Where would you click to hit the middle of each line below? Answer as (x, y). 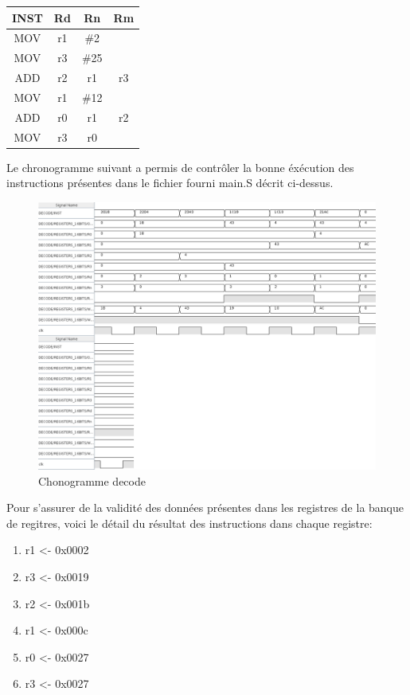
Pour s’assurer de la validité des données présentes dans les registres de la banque (205, 508)
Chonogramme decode (92, 480)
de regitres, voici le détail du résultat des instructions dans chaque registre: (189, 523)
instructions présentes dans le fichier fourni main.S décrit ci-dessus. (170, 183)
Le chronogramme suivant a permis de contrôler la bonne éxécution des (180, 167)
